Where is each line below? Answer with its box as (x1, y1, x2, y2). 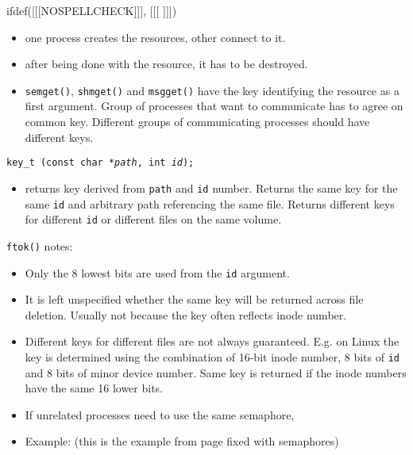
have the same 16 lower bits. (25, 380, 164, 396)
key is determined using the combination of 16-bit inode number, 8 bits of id (25, 348, 399, 365)
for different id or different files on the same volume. (25, 211, 282, 227)
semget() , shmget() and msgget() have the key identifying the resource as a (25, 82, 399, 98)
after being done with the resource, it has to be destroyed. (25, 55, 308, 72)
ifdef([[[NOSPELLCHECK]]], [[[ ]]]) (6, 2, 177, 18)
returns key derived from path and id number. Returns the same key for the (25, 179, 398, 196)
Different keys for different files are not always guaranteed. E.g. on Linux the (25, 333, 399, 350)
